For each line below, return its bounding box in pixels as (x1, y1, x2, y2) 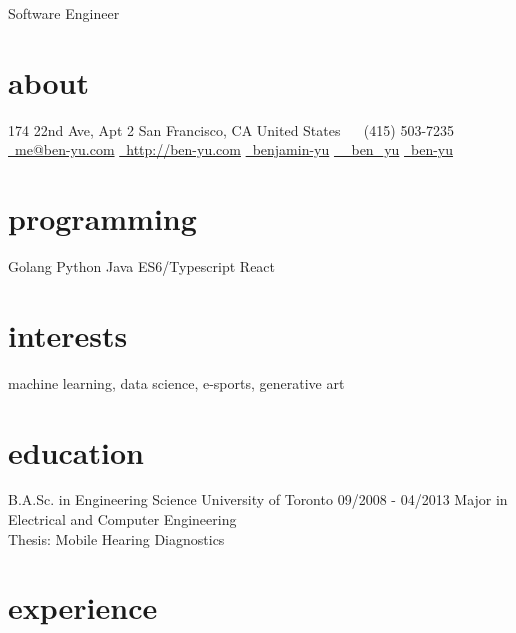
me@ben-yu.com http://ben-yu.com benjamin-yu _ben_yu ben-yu (14, 139, 454, 160)
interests (8, 314, 128, 355)
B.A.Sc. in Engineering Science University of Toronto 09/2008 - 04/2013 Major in (8, 489, 508, 510)
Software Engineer (8, 3, 120, 23)
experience (8, 587, 158, 628)
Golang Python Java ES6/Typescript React (8, 256, 276, 277)
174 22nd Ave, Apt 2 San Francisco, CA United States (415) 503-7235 (8, 119, 455, 140)
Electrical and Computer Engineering (8, 509, 237, 530)
